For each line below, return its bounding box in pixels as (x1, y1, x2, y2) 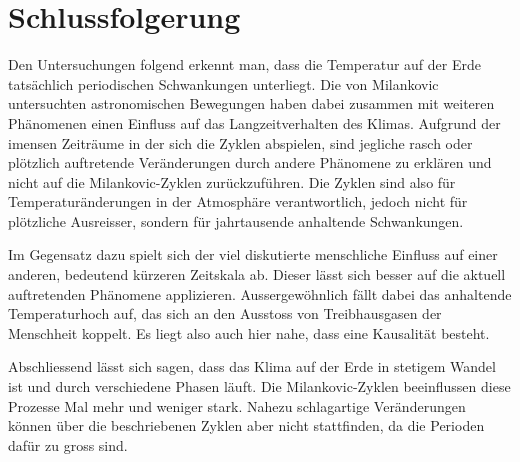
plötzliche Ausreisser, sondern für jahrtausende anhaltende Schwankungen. (8, 210, 464, 231)
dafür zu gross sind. (8, 434, 128, 455)
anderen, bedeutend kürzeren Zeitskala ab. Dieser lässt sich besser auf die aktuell (8, 264, 506, 285)
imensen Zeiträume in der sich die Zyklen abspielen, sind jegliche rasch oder (8, 132, 473, 153)
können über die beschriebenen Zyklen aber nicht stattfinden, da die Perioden (8, 415, 485, 436)
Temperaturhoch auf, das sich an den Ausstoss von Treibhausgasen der (8, 303, 442, 324)
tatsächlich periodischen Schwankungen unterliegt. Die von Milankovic (8, 73, 439, 94)
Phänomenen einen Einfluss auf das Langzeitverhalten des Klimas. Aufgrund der (8, 112, 501, 133)
